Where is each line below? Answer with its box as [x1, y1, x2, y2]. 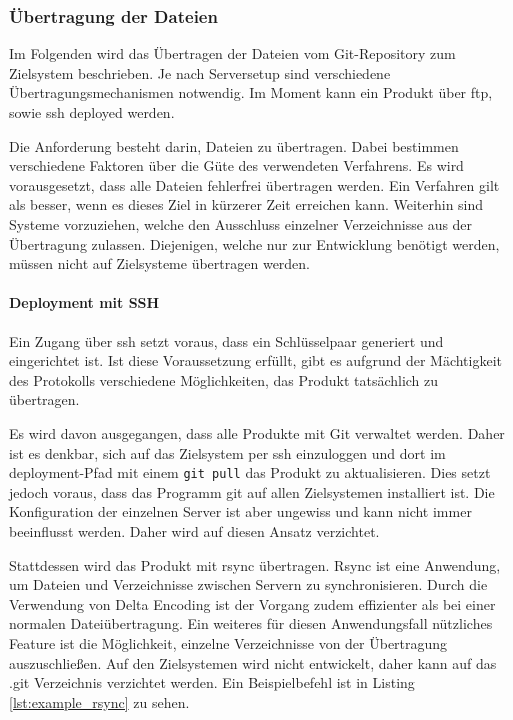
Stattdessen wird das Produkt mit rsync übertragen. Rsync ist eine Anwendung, [9, 554, 501, 575]
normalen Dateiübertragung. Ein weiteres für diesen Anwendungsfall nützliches [9, 613, 493, 634]
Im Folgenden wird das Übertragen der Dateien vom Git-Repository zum [9, 43, 456, 64]
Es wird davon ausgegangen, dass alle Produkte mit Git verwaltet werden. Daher [9, 422, 505, 443]
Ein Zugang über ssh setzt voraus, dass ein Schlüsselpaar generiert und [9, 330, 444, 351]
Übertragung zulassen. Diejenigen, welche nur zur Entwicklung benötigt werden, [9, 233, 500, 254]
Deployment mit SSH [9, 292, 160, 313]
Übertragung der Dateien [9, 3, 218, 28]
